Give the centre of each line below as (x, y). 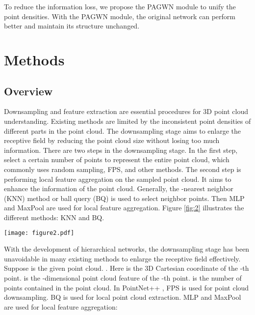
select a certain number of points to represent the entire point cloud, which (117, 159)
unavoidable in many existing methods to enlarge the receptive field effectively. (122, 258)
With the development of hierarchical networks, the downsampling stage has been (127, 249)
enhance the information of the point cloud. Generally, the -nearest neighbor (119, 188)
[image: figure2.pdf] (39, 233)
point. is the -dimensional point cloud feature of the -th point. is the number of (123, 277)
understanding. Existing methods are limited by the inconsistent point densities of (127, 121)
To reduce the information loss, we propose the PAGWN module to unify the (120, 6)
